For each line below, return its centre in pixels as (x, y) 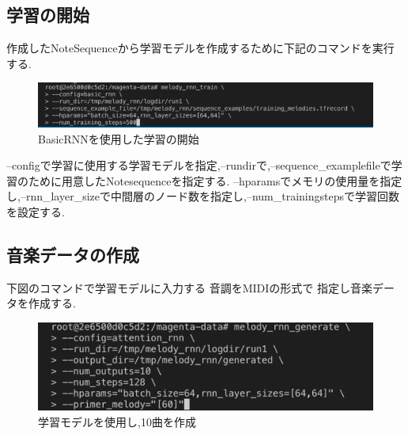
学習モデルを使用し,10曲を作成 (117, 421)
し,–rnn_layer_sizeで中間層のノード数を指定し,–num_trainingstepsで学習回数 (203, 196)
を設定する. (36, 212)
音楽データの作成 (73, 255)
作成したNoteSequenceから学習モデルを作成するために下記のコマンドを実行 (200, 48)
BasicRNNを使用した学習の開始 (119, 138)
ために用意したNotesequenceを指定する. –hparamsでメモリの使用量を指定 (215, 180)
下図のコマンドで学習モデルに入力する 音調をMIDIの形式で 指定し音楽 (189, 287)
